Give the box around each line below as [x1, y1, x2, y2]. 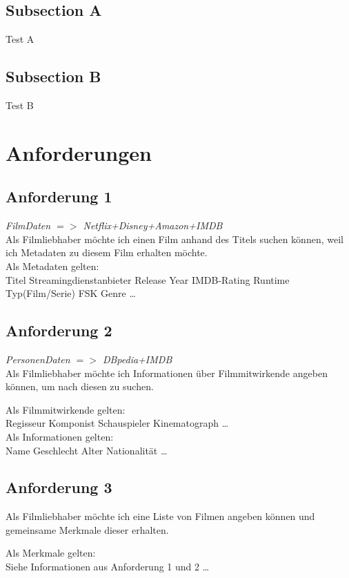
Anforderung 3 [6, 476, 112, 498]
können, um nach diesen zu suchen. [6, 379, 154, 394]
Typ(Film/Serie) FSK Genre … [6, 286, 136, 300]
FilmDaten [6, 218, 51, 233]
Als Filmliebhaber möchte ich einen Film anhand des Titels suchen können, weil [6, 231, 343, 246]
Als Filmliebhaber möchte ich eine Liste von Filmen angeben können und [6, 509, 315, 523]
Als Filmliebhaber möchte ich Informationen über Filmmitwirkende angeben [6, 365, 328, 380]
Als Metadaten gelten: [6, 258, 99, 273]
